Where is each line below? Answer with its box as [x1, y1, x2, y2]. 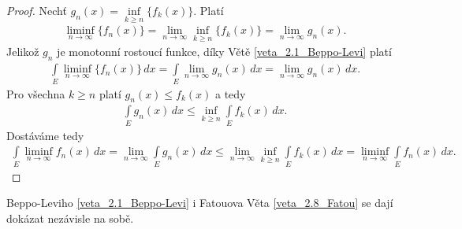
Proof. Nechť [6, 2, 67, 18]
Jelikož [6, 43, 39, 60]
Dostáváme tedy [6, 127, 84, 143]
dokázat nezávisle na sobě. [6, 209, 134, 226]
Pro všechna [6, 85, 65, 102]
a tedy [214, 85, 246, 102]
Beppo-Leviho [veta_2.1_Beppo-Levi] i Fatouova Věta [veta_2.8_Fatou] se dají [6, 194, 393, 211]
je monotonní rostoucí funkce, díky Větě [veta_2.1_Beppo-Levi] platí [57, 43, 392, 60]
